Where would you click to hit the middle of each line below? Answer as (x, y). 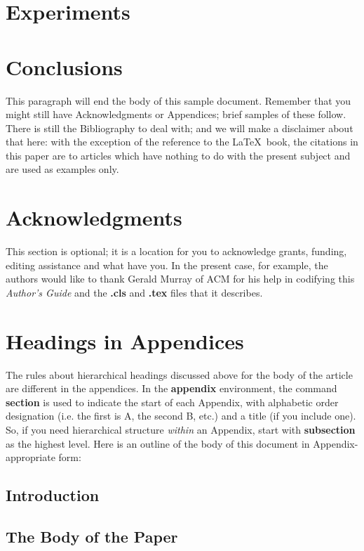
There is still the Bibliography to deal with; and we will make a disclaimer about (180, 128)
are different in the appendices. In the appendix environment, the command (171, 388)
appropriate (31, 457)
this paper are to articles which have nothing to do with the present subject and (178, 155)
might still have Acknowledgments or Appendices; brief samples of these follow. (176, 114)
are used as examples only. (62, 169)
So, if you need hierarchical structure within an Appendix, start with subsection (181, 430)
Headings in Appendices (125, 341)
